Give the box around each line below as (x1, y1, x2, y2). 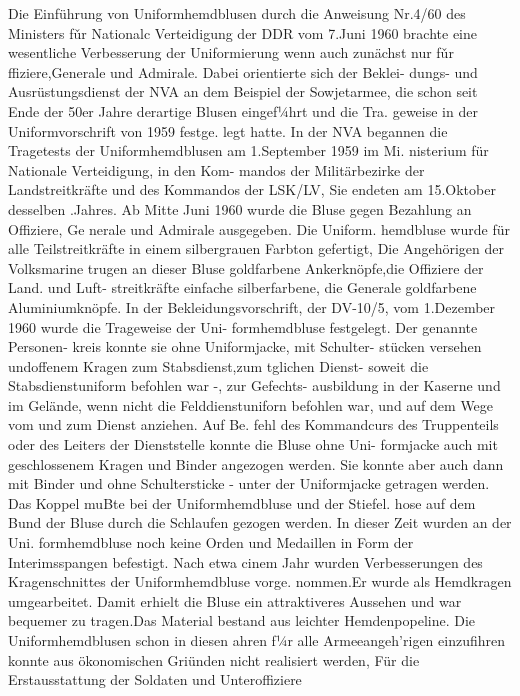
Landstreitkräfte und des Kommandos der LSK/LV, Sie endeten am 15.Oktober (8, 179, 496, 200)
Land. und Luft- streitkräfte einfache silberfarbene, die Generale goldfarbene (8, 277, 477, 298)
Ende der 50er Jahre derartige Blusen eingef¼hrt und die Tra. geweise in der (8, 100, 478, 121)
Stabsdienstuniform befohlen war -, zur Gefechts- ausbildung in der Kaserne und (8, 375, 501, 396)
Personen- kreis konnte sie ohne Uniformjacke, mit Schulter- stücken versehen (8, 336, 482, 357)
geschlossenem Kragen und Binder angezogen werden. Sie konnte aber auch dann (8, 453, 504, 474)
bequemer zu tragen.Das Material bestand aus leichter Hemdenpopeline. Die (8, 610, 476, 631)
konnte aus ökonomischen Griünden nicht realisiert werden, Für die (8, 649, 420, 670)
